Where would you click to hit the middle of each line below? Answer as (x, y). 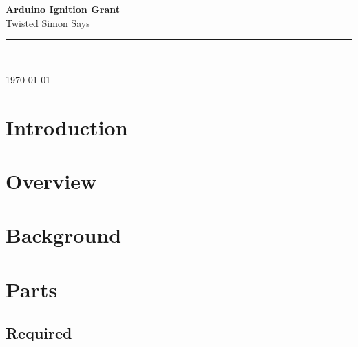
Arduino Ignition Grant (63, 9)
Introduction (67, 127)
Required (39, 333)
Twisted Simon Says (48, 22)
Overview (51, 180)
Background (64, 235)
